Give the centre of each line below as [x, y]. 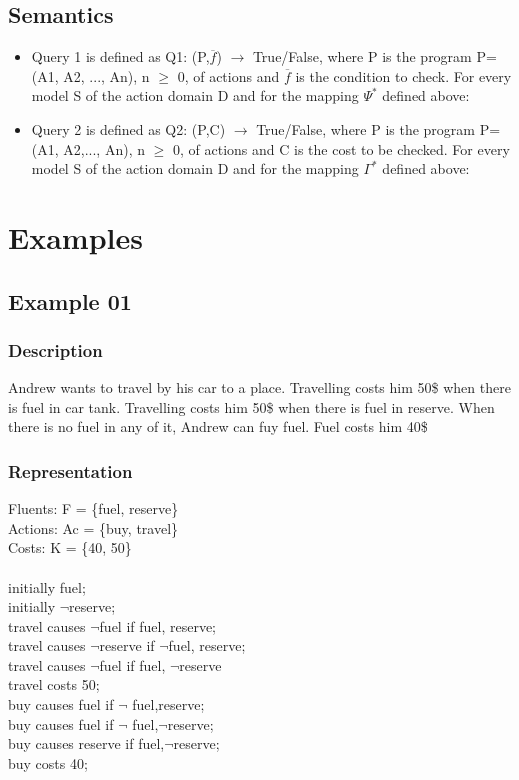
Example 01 [70, 300]
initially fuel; [47, 586]
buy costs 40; [48, 762]
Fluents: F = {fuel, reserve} [93, 508]
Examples [75, 236]
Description [55, 349]
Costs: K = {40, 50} [70, 547]
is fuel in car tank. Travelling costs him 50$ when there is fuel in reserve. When [251, 406]
